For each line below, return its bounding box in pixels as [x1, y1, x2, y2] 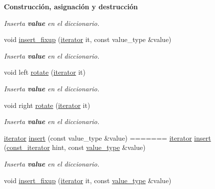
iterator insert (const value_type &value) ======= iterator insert [4, 132, 211, 143]
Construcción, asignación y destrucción [4, 1, 138, 11]
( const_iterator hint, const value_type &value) [4, 142, 146, 152]
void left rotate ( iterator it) [4, 67, 86, 77]
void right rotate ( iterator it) [4, 100, 90, 110]
